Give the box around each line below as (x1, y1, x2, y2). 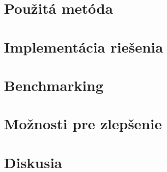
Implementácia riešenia (4, 36, 163, 57)
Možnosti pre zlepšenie (4, 114, 162, 134)
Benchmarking (4, 75, 104, 95)
